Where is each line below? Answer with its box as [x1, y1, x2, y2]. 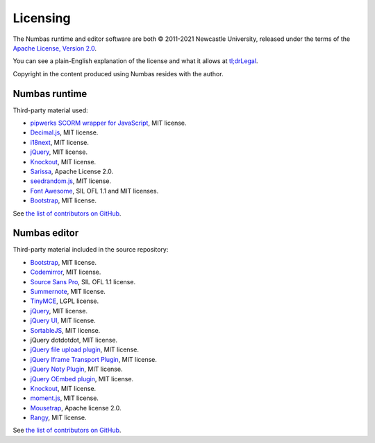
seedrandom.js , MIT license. [30, 177, 111, 185]
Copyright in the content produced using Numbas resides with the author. [12, 69, 224, 78]
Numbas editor [12, 227, 79, 239]
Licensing [12, 10, 71, 26]
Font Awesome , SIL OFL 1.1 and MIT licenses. [30, 186, 159, 195]
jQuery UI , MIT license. [30, 316, 97, 325]
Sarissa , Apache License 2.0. [30, 167, 114, 175]
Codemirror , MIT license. [30, 268, 101, 277]
